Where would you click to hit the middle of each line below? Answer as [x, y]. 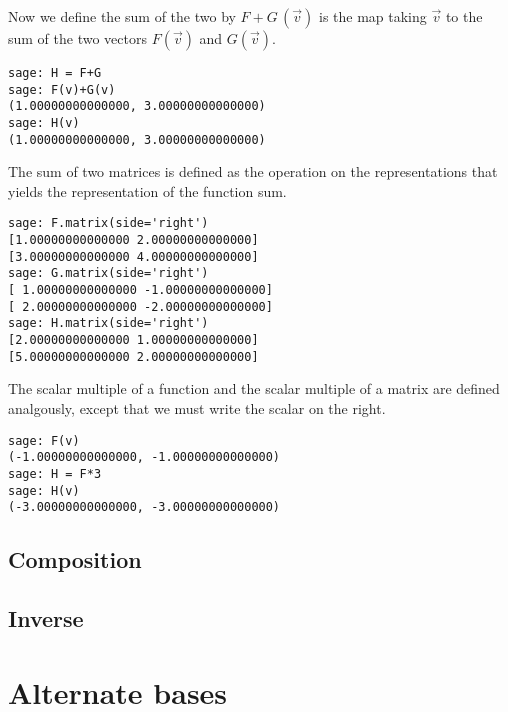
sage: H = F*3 [55, 473]
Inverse [46, 618]
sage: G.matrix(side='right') [108, 273]
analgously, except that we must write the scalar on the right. [197, 407]
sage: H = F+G [55, 73]
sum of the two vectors [77, 38]
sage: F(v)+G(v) [62, 89]
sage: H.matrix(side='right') [108, 323]
